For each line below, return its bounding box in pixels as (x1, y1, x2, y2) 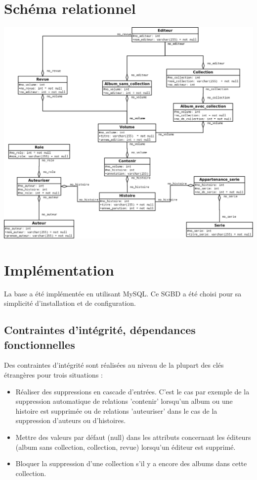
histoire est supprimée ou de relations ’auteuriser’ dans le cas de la (15, 405, 217, 416)
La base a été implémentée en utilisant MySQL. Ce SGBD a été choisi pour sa (4, 288, 242, 298)
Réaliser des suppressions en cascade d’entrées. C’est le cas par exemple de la (15, 386, 250, 396)
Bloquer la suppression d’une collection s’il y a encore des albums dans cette (15, 458, 247, 469)
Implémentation (4, 259, 114, 280)
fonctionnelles (4, 336, 75, 352)
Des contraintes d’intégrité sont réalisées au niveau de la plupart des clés (4, 360, 224, 370)
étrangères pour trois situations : (4, 369, 103, 380)
